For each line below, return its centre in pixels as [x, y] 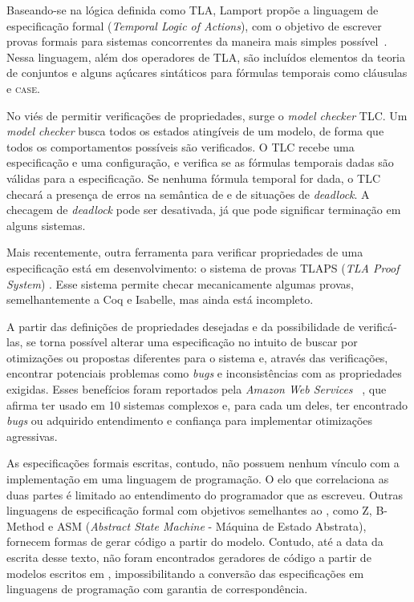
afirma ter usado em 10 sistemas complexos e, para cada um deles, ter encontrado [207, 404]
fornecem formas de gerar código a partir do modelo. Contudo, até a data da [195, 541]
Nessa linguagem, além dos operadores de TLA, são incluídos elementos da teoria [206, 57]
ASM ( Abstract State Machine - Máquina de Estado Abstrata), [211, 525]
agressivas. [32, 436]
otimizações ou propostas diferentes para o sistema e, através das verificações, [197, 357]
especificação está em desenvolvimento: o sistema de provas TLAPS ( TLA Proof [203, 267]
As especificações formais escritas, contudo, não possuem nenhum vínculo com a [203, 463]
